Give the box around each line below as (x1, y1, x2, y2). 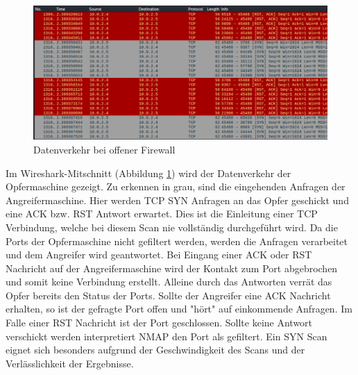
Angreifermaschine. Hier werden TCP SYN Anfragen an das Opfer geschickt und (6, 192, 349, 207)
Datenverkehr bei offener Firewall (33, 142, 176, 156)
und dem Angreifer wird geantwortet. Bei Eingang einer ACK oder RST (6, 247, 312, 262)
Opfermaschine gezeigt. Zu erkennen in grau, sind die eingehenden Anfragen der (6, 179, 346, 194)
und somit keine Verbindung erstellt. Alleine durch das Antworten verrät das (6, 274, 332, 289)
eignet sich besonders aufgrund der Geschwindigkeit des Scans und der (6, 342, 305, 357)
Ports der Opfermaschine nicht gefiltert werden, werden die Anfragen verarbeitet (6, 233, 348, 248)
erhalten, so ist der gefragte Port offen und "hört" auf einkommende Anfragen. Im (6, 301, 352, 316)
